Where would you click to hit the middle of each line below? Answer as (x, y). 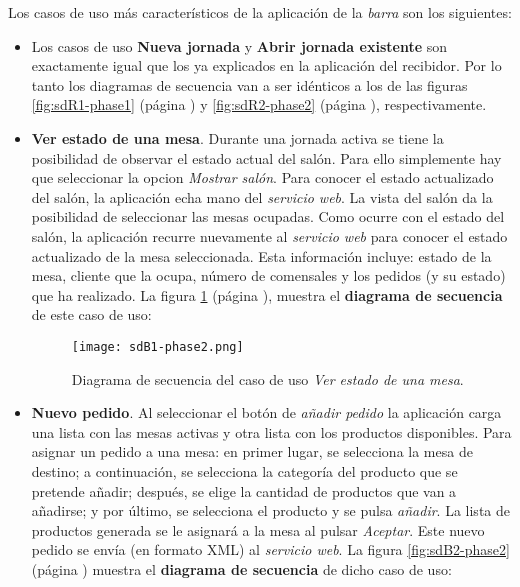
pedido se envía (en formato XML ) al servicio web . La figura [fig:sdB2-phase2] (270, 549)
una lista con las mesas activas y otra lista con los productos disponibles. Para (271, 431)
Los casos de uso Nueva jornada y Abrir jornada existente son (239, 45)
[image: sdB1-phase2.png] (157, 346)
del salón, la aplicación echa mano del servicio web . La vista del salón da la (262, 196)
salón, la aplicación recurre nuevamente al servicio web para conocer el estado (269, 235)
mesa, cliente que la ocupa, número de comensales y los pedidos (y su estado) (268, 275)
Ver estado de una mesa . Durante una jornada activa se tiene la (237, 137)
